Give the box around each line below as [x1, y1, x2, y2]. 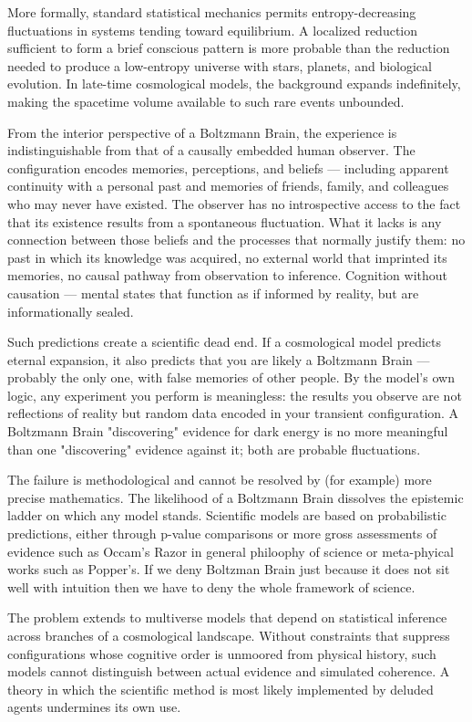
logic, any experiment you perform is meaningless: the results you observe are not [7, 385, 462, 404]
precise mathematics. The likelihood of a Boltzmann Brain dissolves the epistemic [7, 487, 464, 507]
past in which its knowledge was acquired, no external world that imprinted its [7, 247, 447, 267]
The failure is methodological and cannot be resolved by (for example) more [7, 470, 432, 489]
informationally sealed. [7, 301, 134, 320]
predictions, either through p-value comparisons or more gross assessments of [7, 524, 437, 543]
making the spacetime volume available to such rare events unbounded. [7, 91, 405, 110]
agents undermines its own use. [7, 697, 181, 717]
